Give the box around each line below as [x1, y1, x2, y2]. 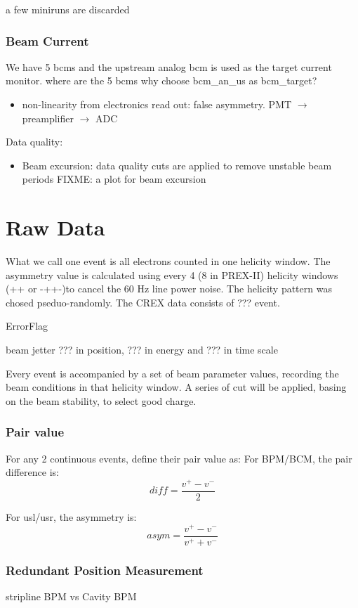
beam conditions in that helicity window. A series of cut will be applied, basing [6, 380, 347, 394]
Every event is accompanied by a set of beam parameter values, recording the [6, 366, 339, 380]
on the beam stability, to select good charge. [6, 393, 197, 408]
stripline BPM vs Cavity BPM [6, 588, 137, 603]
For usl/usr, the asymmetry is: [6, 509, 137, 524]
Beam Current [6, 32, 89, 49]
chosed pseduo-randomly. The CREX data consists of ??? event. [6, 295, 280, 309]
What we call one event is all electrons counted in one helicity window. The [6, 254, 331, 269]
